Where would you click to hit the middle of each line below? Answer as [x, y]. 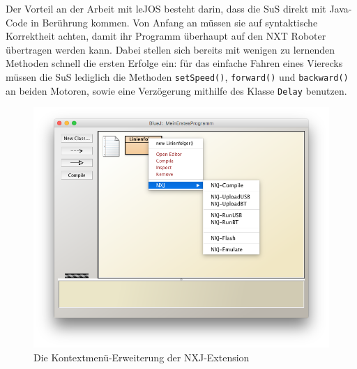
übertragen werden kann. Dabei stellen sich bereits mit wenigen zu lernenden [170, 49]
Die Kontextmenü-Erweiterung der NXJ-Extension [142, 357]
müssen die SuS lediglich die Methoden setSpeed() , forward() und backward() [177, 76]
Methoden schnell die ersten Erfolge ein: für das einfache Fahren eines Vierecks [174, 63]
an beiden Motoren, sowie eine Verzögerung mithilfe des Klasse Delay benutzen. [176, 90]
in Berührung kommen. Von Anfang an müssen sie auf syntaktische [174, 22]
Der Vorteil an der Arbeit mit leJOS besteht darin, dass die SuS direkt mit [166, 8]
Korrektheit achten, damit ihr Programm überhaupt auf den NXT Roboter [166, 36]
